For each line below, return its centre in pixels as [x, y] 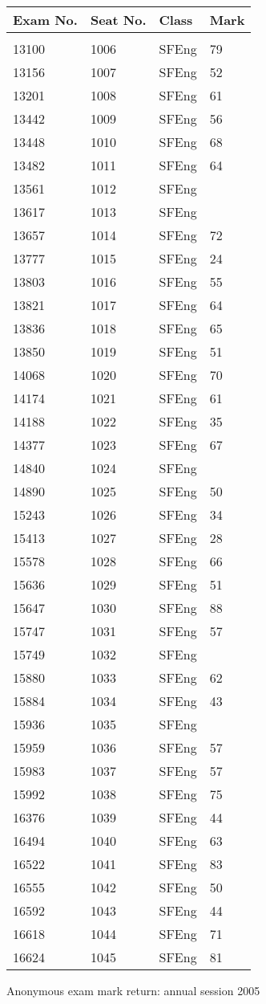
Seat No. [118, 20]
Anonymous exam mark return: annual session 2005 [133, 990]
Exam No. [45, 20]
